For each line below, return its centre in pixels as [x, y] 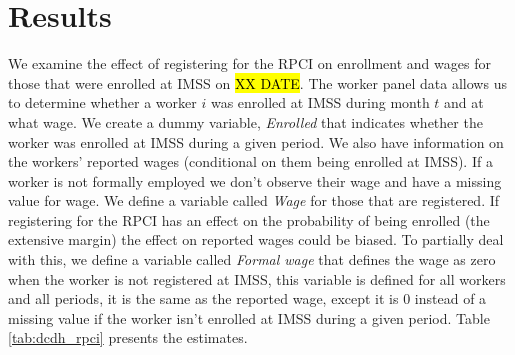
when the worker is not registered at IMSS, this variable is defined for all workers [257, 278]
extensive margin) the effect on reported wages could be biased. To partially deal [256, 239]
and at [464, 102]
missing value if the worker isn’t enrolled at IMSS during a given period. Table [249, 317]
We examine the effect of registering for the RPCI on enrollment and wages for [249, 63]
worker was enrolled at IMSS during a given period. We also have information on [256, 141]
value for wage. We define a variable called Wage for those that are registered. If [254, 200]
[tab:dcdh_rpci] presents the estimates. [128, 337]
